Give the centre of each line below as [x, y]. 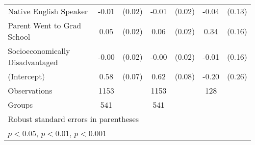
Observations [30, 90]
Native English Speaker [48, 11]
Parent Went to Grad [45, 25]
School [19, 36]
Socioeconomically [39, 51]
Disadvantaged [33, 62]
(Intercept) [26, 76]
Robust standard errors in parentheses [74, 119]
